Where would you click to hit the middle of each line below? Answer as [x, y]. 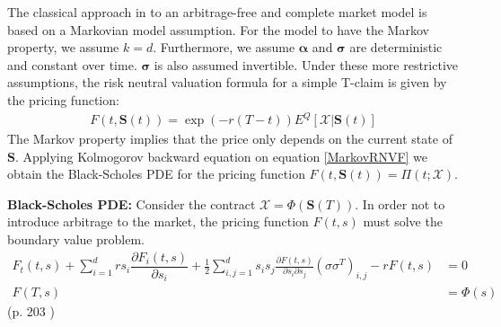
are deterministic [396, 47]
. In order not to [400, 203]
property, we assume [63, 47]
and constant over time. [72, 64]
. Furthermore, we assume [224, 47]
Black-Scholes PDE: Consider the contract [132, 203]
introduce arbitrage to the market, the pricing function [158, 221]
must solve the [403, 221]
